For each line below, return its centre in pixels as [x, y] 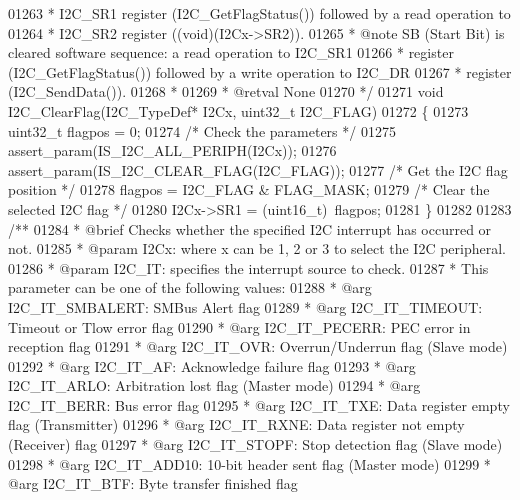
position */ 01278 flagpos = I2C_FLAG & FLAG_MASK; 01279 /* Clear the [249, 189]
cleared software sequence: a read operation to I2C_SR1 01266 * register [231, 52]
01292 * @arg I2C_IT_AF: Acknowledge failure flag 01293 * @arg [212, 365]
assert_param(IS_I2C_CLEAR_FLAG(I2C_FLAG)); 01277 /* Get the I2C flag [258, 169]
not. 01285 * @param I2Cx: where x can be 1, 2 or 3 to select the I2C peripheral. [257, 248]
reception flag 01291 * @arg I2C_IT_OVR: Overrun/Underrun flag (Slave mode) [258, 346]
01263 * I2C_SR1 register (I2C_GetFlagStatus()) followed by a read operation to [259, 13]
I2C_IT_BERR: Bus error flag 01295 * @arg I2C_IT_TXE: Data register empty [259, 404]
